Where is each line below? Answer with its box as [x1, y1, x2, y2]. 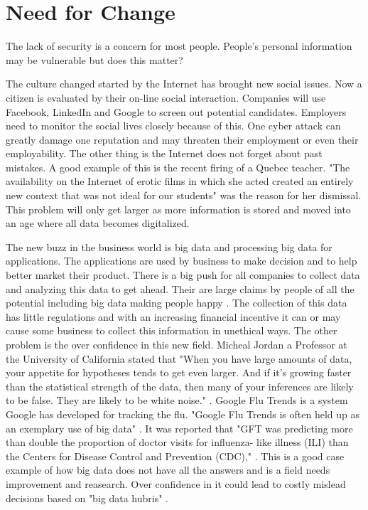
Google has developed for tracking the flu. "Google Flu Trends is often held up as [6, 406, 360, 421]
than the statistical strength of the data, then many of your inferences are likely [6, 378, 354, 393]
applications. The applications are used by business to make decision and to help [6, 253, 357, 268]
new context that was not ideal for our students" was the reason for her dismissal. [6, 188, 362, 203]
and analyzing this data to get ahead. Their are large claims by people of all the [6, 281, 355, 296]
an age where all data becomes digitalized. [6, 216, 190, 230]
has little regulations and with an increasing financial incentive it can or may [6, 309, 341, 324]
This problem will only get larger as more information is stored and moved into [6, 201, 351, 216]
